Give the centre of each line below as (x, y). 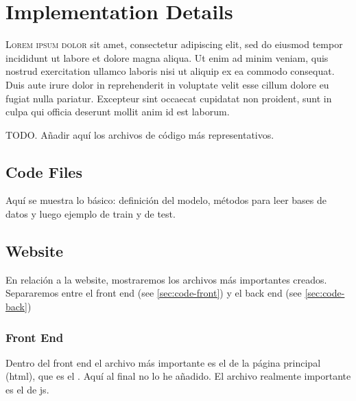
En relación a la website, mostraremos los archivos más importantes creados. (166, 279)
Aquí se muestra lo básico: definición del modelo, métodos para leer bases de (166, 200)
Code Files (44, 171)
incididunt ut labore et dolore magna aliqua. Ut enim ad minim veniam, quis (167, 57)
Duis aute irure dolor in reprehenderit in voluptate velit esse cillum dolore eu (167, 84)
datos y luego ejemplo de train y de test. (91, 214)
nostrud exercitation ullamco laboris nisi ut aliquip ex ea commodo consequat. (170, 71)
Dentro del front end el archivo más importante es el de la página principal (163, 362)
